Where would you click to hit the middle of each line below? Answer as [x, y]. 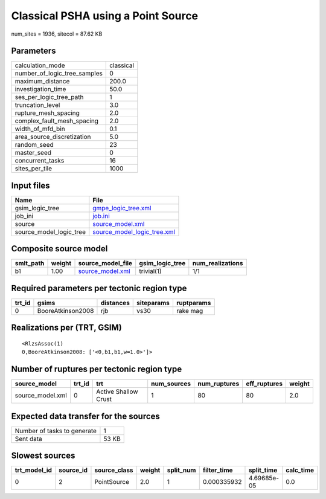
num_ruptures [218, 384]
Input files [31, 185]
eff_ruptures [264, 384]
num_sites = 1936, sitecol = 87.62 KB [57, 34]
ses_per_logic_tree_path [49, 97]
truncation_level [37, 105]
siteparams [153, 303]
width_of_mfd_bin [40, 129]
